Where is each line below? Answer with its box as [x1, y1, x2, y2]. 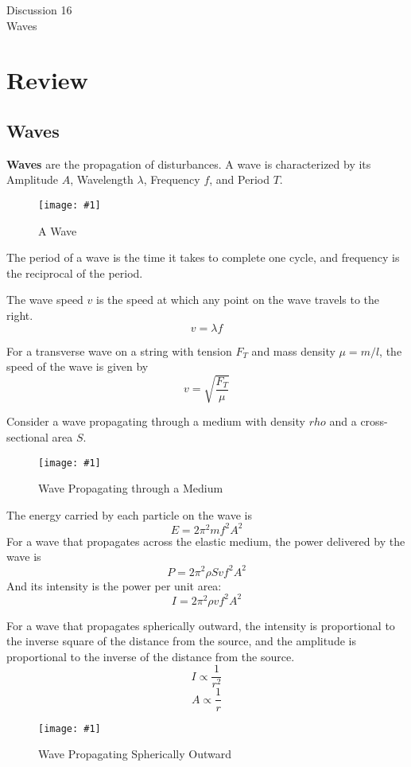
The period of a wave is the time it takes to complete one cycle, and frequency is [6, 249, 400, 266]
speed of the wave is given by [6, 358, 149, 375]
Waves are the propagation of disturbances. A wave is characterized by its [6, 155, 371, 172]
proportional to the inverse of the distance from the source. [6, 648, 295, 664]
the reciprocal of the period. [6, 264, 143, 281]
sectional [6, 428, 48, 445]
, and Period [209, 171, 269, 188]
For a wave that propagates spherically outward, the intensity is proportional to [6, 617, 395, 633]
